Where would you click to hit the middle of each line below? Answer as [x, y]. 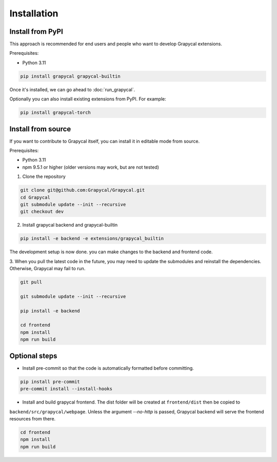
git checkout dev [42, 212]
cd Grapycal [35, 197]
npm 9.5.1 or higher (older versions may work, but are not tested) [91, 167]
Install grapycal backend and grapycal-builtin [70, 225]
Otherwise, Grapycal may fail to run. [47, 269]
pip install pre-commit [50, 381]
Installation [34, 13]
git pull [31, 282]
